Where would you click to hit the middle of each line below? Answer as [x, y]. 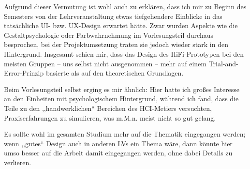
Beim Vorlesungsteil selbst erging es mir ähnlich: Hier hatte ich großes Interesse [122, 89]
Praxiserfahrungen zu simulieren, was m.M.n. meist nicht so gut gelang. [110, 117]
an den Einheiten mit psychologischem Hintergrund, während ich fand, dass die [121, 99]
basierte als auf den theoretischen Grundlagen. [115, 73]
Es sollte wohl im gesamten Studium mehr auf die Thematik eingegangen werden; [125, 134]
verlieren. [18, 162]
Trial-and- [223, 63]
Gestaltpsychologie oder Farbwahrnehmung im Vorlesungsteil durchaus [109, 35]
